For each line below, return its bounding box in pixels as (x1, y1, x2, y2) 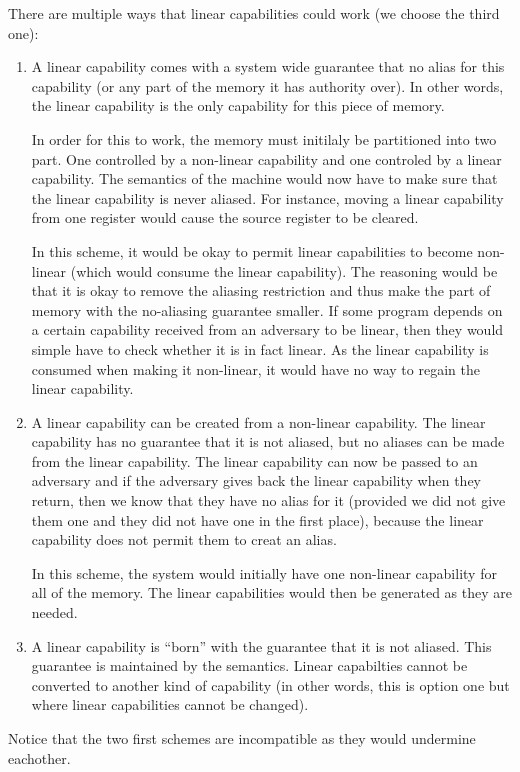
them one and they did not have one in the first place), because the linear (31, 509, 484, 530)
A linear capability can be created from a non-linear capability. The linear (31, 411, 486, 432)
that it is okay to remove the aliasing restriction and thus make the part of (31, 280, 491, 301)
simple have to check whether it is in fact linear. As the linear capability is (31, 338, 489, 359)
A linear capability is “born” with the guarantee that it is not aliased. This (31, 635, 492, 656)
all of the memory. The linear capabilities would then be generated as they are (31, 582, 512, 603)
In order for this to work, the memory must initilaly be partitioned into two (31, 128, 497, 149)
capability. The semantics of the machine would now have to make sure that (31, 168, 498, 189)
